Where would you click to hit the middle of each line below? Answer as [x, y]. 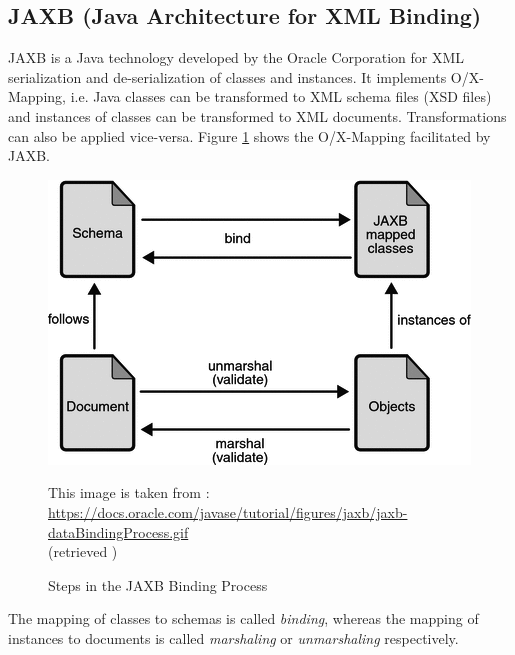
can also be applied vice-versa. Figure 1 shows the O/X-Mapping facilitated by [249, 135]
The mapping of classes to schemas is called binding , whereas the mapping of [243, 618]
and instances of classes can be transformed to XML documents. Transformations [257, 115]
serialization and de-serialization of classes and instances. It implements [227, 76]
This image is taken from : [129, 492]
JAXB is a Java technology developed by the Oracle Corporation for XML [236, 57]
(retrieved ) [83, 551]
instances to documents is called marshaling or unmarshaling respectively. [233, 637]
